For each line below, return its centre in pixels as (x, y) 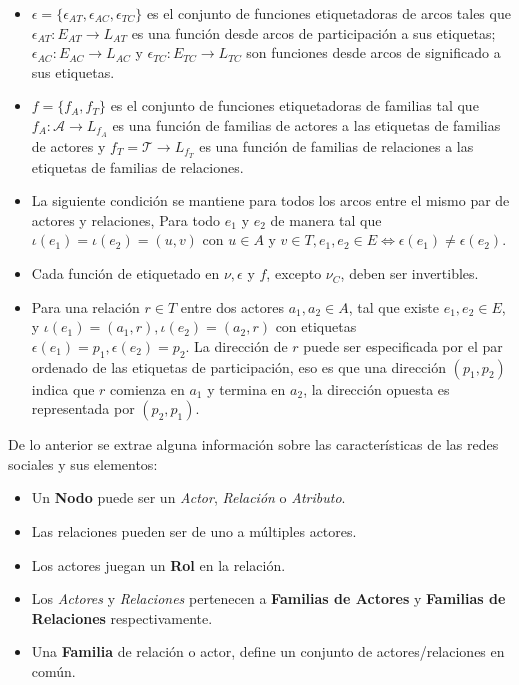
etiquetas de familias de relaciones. (137, 166)
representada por (83, 408)
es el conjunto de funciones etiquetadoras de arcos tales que (328, 13)
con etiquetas (316, 326)
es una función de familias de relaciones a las (336, 145)
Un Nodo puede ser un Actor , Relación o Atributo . (188, 497)
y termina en (246, 388)
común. (53, 670)
